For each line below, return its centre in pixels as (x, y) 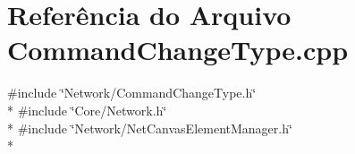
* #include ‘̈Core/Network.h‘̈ (87, 110)
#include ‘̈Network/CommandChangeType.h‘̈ (132, 93)
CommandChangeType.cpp (178, 50)
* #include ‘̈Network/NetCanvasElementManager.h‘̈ (150, 128)
